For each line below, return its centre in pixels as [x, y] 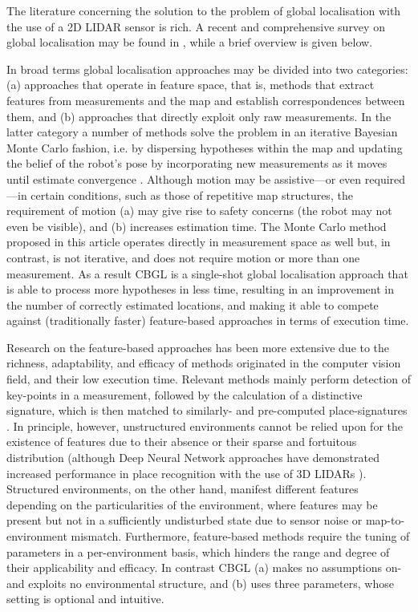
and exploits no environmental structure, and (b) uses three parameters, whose [200, 583]
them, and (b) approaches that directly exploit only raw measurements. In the [199, 116]
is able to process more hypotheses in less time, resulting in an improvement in [200, 289]
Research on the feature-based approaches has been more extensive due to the [198, 347]
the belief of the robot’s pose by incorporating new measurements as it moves [197, 163]
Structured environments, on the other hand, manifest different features [183, 489]
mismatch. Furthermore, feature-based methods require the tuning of [240, 536]
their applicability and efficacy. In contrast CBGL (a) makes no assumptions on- [204, 567]
